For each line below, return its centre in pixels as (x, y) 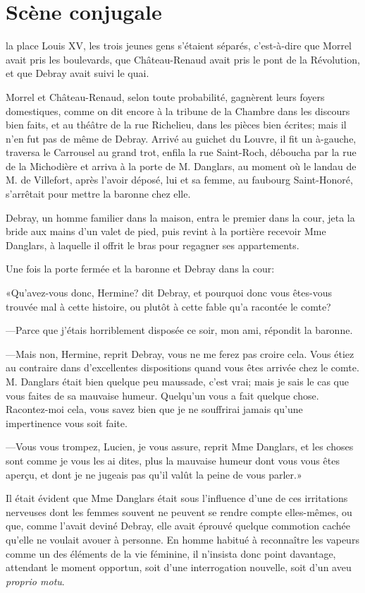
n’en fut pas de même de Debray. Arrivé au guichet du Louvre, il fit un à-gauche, (181, 138)
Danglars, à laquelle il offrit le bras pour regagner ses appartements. (153, 245)
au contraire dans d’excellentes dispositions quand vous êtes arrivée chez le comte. (182, 367)
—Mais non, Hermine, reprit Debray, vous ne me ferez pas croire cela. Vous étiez (180, 353)
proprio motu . (35, 581)
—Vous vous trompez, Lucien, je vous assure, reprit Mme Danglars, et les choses (180, 447)
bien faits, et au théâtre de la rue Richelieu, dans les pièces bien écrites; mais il (176, 125)
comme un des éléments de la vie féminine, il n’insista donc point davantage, (171, 553)
